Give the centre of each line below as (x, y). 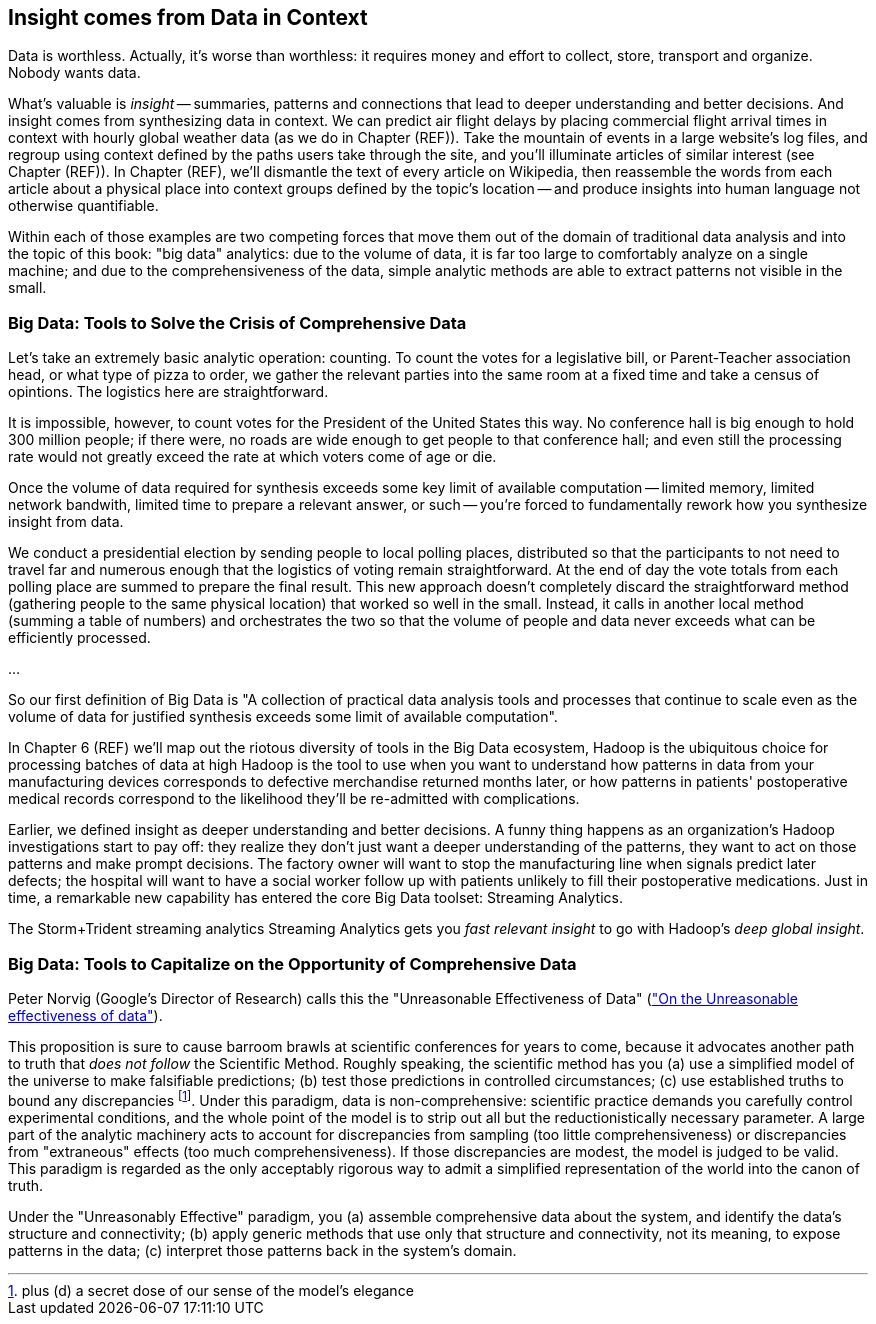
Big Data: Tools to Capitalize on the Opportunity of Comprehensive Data (292, 963)
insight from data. (66, 522)
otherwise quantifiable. (83, 206)
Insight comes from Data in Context (188, 17)
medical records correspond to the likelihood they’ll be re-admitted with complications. (294, 799)
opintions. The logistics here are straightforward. (168, 392)
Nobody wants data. (74, 73)
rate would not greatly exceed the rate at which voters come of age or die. (252, 457)
